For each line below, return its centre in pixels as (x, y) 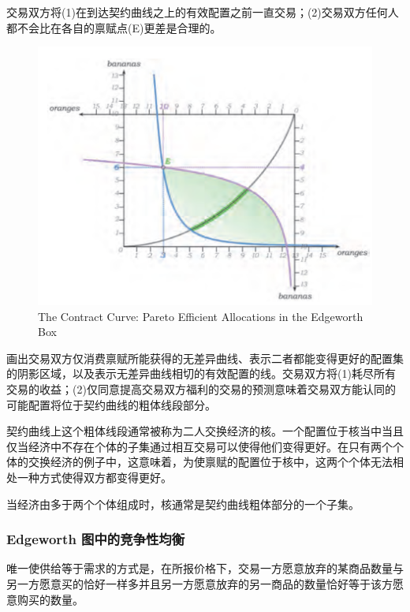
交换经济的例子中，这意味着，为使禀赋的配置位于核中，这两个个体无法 (210, 462)
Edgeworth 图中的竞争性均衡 (95, 539)
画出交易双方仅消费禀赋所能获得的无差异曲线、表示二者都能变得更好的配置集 (205, 358)
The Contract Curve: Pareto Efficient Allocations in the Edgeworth (201, 316)
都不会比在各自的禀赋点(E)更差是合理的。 (114, 27)
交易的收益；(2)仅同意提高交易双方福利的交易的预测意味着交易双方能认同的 (201, 389)
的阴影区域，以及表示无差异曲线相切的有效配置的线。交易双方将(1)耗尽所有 (201, 373)
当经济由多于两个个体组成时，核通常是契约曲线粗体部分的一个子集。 (183, 504)
